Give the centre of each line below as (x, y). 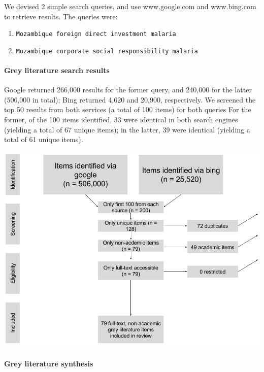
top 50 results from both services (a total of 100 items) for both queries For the (128, 109)
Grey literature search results (57, 70)
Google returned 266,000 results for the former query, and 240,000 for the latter (128, 90)
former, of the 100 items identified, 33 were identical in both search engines (121, 120)
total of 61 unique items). (44, 139)
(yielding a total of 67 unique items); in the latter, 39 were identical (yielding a (127, 129)
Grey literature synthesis (49, 363)
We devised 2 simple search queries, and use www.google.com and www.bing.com (130, 6)
